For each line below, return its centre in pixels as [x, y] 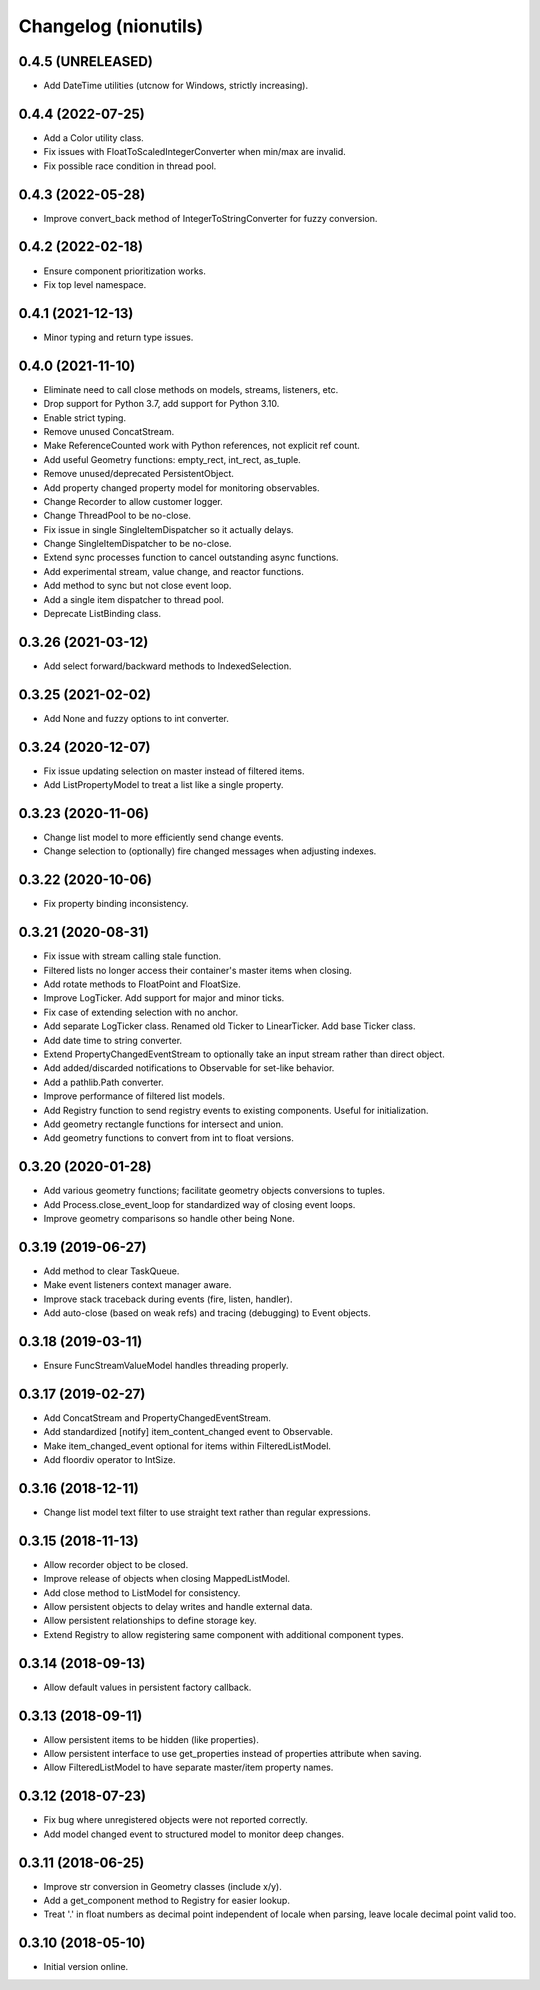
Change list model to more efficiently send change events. [163, 837]
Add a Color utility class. [93, 137]
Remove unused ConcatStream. [109, 431]
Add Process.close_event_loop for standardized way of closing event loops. [199, 1204]
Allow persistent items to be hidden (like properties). [151, 1739]
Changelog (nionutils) [111, 26]
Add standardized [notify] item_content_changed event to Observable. [188, 1432]
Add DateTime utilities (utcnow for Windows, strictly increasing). [176, 86]
